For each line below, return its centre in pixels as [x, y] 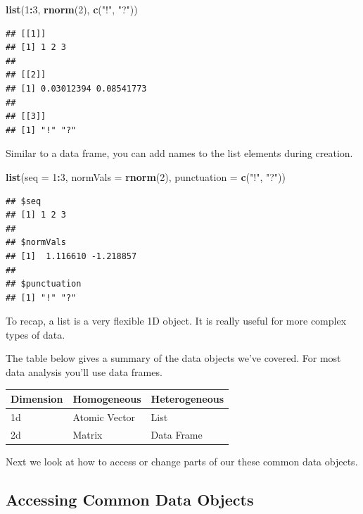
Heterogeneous [187, 399]
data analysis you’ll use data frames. [84, 372]
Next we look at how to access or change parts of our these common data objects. [182, 461]
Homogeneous [107, 399]
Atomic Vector [104, 417]
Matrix [88, 434]
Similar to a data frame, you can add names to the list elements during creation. [179, 153]
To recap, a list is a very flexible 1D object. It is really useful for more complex [176, 321]
